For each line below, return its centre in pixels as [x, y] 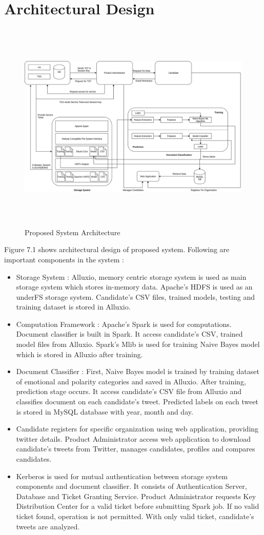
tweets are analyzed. [48, 526]
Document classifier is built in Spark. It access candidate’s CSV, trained [129, 334]
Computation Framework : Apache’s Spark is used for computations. [124, 324]
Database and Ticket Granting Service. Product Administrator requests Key [136, 496]
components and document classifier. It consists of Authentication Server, [131, 486]
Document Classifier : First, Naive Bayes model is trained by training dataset [138, 371]
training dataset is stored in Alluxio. [73, 307]
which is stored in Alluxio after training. [79, 354]
